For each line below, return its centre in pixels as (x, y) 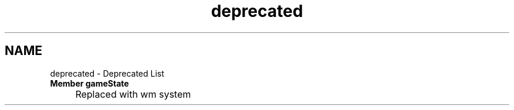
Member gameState (89, 83)
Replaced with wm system (133, 94)
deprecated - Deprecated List (107, 73)
